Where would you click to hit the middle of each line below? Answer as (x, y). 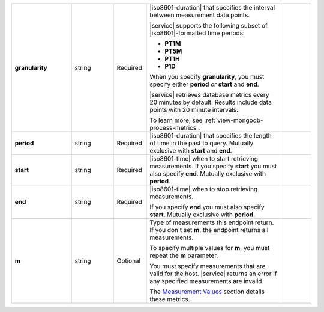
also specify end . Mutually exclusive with (208, 173)
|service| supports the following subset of (209, 26)
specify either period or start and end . (204, 84)
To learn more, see (176, 120)
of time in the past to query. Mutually (202, 143)
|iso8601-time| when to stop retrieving (204, 189)
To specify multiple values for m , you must (210, 248)
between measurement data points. (200, 15)
